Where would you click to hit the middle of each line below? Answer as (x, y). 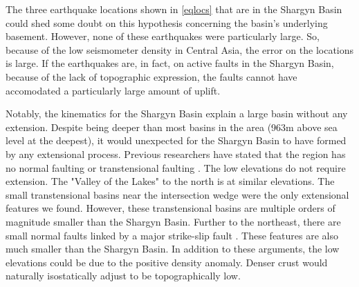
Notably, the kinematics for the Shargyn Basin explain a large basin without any (177, 113)
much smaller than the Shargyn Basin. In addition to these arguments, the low (173, 249)
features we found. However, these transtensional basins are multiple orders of (171, 208)
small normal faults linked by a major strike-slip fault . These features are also (172, 235)
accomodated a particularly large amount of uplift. (113, 90)
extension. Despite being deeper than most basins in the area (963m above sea (172, 127)
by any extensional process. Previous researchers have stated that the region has (176, 154)
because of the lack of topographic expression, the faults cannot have (151, 76)
